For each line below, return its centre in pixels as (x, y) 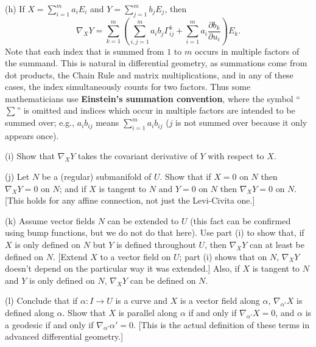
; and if (73, 188)
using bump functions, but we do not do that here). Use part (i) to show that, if (155, 232)
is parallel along (148, 312)
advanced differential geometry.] (64, 336)
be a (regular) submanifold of (97, 177)
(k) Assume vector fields (50, 220)
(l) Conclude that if (41, 301)
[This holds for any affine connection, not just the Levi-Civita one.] (130, 200)
